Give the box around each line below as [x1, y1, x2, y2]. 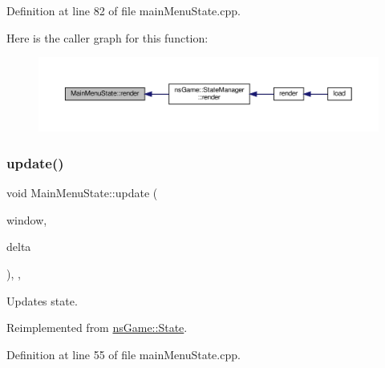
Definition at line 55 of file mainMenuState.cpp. [6, 346, 241, 362]
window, [6, 211, 47, 228]
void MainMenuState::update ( [6, 184, 158, 201]
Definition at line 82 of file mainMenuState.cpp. [6, 2, 241, 18]
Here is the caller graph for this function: [6, 29, 209, 46]
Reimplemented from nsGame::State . [6, 319, 188, 336]
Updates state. [6, 292, 78, 309]
